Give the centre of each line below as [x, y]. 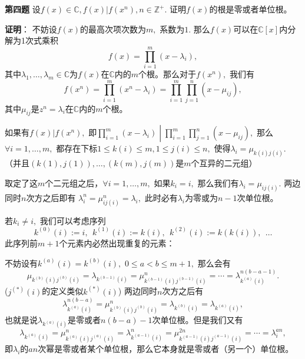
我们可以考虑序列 [73, 220]
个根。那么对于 [168, 73]
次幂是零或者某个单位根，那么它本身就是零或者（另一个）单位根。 [166, 348]
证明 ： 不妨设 [31, 29]
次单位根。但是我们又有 [198, 319]
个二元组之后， [74, 182]
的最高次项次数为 [113, 29]
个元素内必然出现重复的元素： [117, 243]
